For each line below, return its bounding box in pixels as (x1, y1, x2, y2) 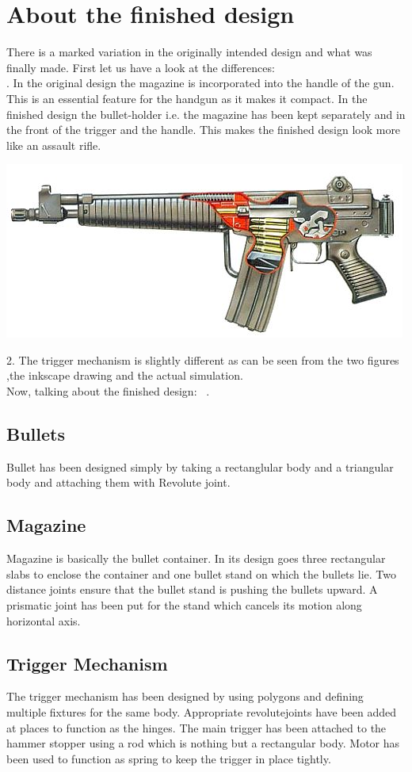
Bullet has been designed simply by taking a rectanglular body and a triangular (6, 458, 394, 475)
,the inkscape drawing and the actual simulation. (6, 367, 243, 384)
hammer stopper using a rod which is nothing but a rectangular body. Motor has (6, 735, 400, 751)
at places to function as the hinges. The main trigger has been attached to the (6, 719, 387, 736)
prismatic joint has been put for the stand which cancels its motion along (6, 597, 362, 613)
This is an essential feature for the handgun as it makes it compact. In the (6, 90, 368, 106)
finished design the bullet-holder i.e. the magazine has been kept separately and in (6, 105, 406, 122)
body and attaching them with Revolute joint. (6, 474, 231, 491)
